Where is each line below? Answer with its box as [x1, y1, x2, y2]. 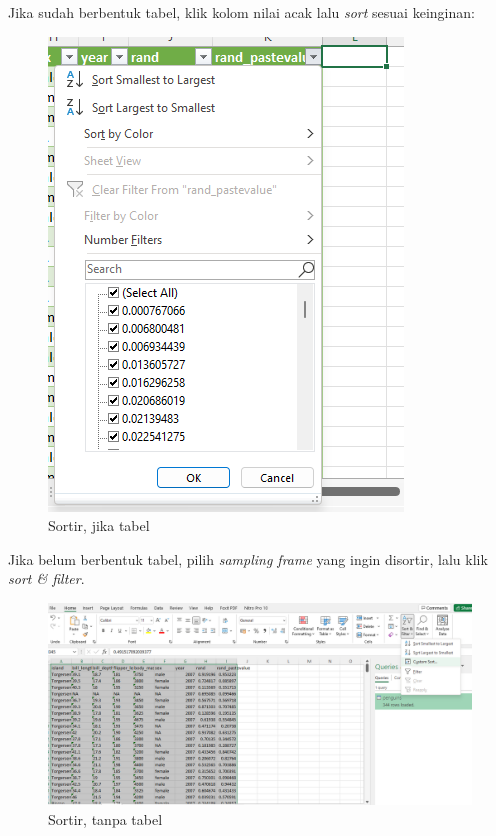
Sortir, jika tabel [48, 515, 150, 536]
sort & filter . [8, 568, 85, 589]
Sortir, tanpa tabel [48, 808, 163, 829]
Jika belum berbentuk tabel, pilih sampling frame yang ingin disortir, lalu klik [8, 548, 488, 569]
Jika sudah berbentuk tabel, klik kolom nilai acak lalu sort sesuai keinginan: [8, 2, 475, 22]
